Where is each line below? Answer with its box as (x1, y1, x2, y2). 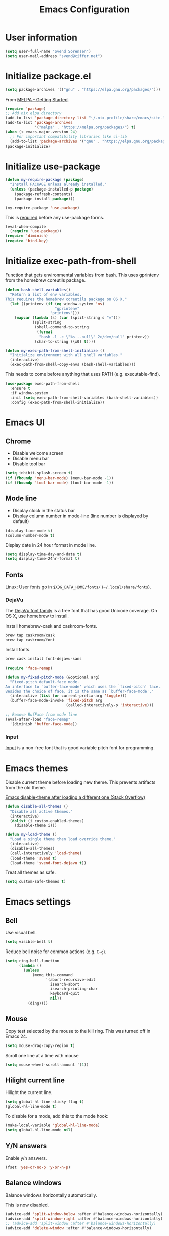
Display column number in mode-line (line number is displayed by (12, 513, 149, 519)
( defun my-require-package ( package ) (5, 177, 84, 182)
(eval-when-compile (5, 224, 46, 229)
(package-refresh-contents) (14, 191, 73, 197)
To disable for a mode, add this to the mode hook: (5, 1113, 109, 1119)
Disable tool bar (12, 461, 46, 467)
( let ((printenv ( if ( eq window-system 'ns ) (10, 301, 105, 306)
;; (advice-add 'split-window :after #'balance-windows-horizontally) (5, 1221, 156, 1226)
